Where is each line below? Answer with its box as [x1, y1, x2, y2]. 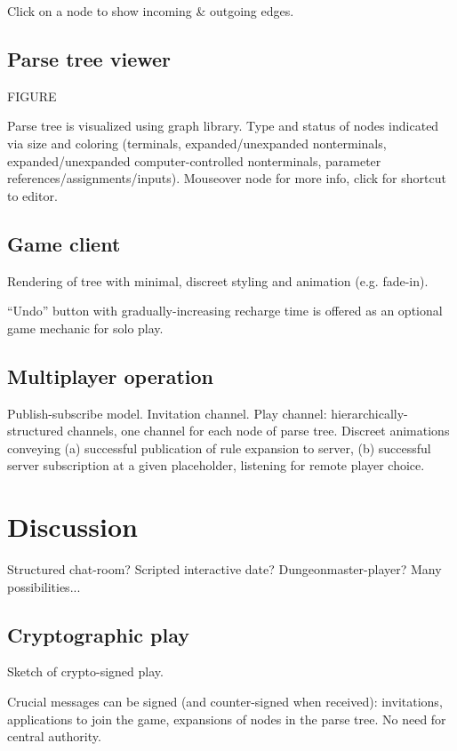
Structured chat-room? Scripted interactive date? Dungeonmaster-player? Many [7, 560, 442, 579]
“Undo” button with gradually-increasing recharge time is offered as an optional [7, 301, 443, 320]
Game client [7, 229, 121, 257]
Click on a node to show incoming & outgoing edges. [7, 2, 294, 20]
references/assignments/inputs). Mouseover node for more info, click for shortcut [7, 169, 446, 188]
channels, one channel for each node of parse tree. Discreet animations [67, 421, 450, 440]
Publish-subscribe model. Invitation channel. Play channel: [7, 403, 327, 422]
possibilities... [7, 577, 81, 595]
